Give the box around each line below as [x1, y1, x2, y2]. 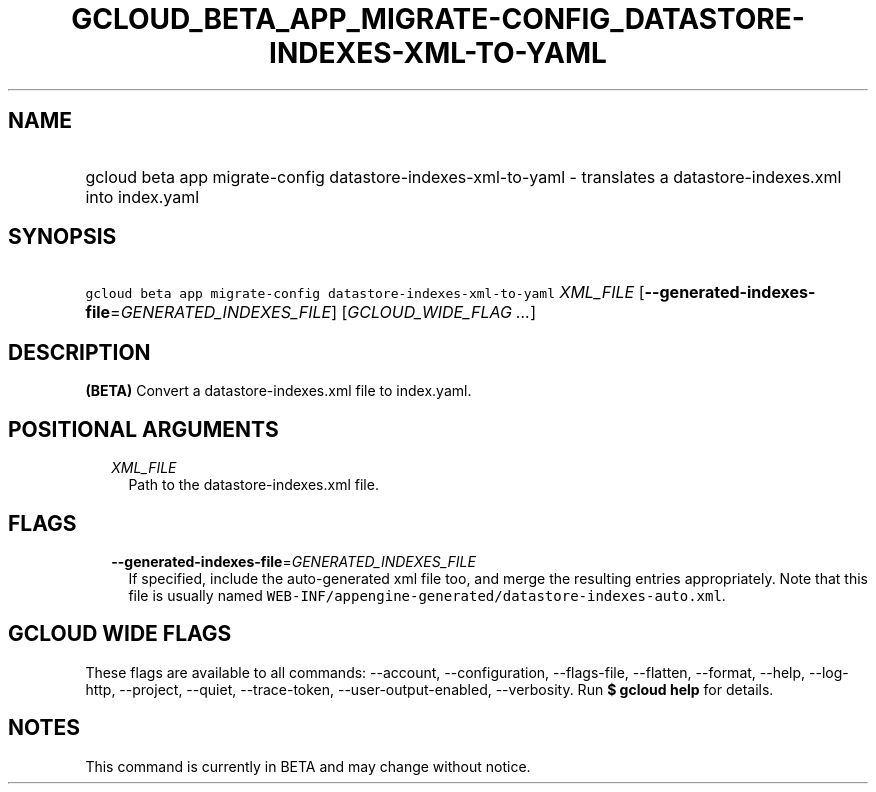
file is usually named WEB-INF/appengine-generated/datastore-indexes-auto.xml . [128, 586, 726, 604]
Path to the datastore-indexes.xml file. [128, 476, 379, 494]
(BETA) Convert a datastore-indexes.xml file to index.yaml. [85, 382, 472, 400]
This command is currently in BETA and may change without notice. [85, 757, 531, 775]
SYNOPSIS [8, 224, 117, 250]
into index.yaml [85, 186, 200, 207]
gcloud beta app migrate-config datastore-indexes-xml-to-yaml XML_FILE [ [85, 282, 645, 303]
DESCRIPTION [8, 339, 151, 365]
